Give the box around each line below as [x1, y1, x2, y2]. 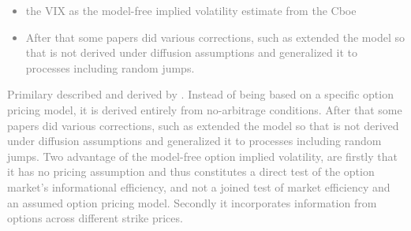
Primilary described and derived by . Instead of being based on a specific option [7, 86, 394, 102]
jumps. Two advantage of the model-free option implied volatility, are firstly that [7, 147, 398, 164]
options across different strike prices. [7, 210, 183, 226]
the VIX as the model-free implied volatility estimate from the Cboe [25, 2, 357, 18]
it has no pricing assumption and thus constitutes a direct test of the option [7, 163, 375, 180]
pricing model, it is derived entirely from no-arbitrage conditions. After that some [7, 101, 402, 117]
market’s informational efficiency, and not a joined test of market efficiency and [7, 178, 390, 195]
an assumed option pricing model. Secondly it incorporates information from [7, 194, 377, 211]
